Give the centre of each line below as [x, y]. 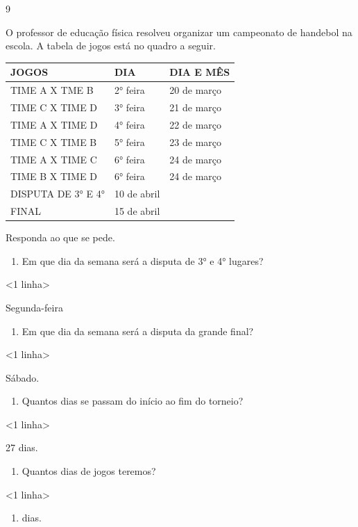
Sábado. [23, 377]
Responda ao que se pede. [60, 237]
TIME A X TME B [52, 90]
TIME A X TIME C [54, 159]
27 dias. [22, 447]
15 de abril [137, 211]
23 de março [196, 141]
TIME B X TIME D [54, 176]
